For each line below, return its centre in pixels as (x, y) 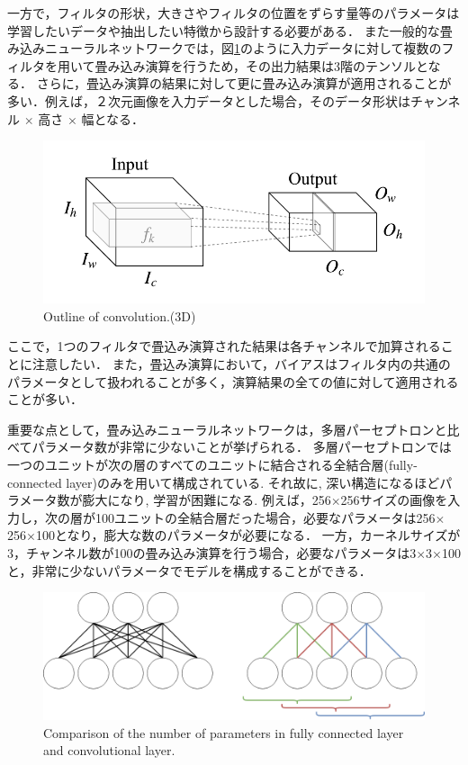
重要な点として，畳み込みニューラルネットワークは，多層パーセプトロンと (227, 429)
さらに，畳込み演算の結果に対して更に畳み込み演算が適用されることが (244, 83)
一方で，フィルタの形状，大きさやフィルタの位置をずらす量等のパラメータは (234, 13)
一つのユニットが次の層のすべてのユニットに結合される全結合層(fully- (212, 464)
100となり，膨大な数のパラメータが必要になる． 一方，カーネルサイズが (248, 535)
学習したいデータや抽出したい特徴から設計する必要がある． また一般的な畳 (230, 30)
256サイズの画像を (394, 500)
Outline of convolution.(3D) (120, 315)
